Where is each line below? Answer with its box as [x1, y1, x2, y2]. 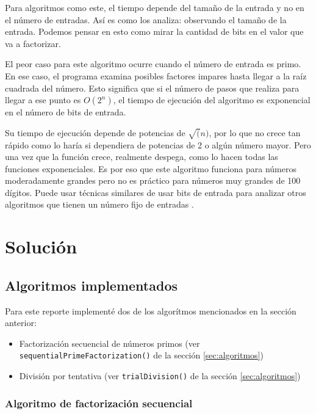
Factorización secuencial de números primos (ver [19, 336, 200, 349]
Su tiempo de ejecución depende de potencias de [5, 126, 185, 139]
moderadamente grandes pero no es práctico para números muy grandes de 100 [5, 174, 301, 187]
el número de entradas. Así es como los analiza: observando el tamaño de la [5, 13, 287, 26]
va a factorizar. [5, 37, 61, 49]
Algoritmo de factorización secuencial [5, 395, 193, 410]
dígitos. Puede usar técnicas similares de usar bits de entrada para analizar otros [5, 186, 306, 198]
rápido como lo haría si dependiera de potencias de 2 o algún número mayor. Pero [5, 138, 311, 151]
